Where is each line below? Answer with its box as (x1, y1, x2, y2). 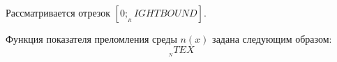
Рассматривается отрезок (6, 6, 111, 19)
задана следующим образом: (212, 32, 332, 45)
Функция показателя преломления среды (6, 32, 177, 45)
